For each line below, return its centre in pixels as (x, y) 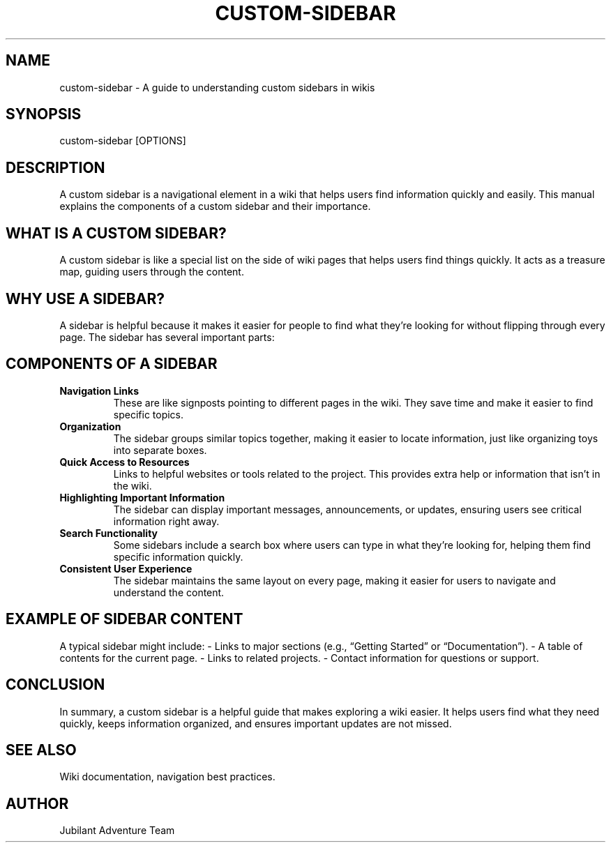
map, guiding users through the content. (152, 272)
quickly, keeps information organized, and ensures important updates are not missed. (256, 723)
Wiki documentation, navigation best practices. (167, 777)
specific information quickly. (178, 556)
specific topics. (149, 414)
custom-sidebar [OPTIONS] (123, 141)
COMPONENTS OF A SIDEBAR (112, 364)
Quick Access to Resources (125, 462)
